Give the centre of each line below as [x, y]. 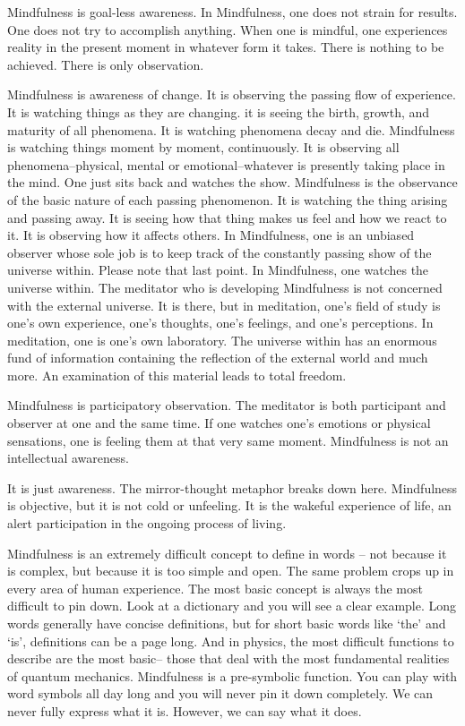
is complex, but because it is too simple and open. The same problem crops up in [231, 571]
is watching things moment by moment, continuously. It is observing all [203, 147]
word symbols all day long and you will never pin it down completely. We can [220, 693]
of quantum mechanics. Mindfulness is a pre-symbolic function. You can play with [232, 675]
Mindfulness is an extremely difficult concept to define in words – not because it [227, 553]
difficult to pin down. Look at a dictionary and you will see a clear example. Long [232, 606]
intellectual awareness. [68, 458]
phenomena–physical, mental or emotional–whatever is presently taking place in [226, 164]
